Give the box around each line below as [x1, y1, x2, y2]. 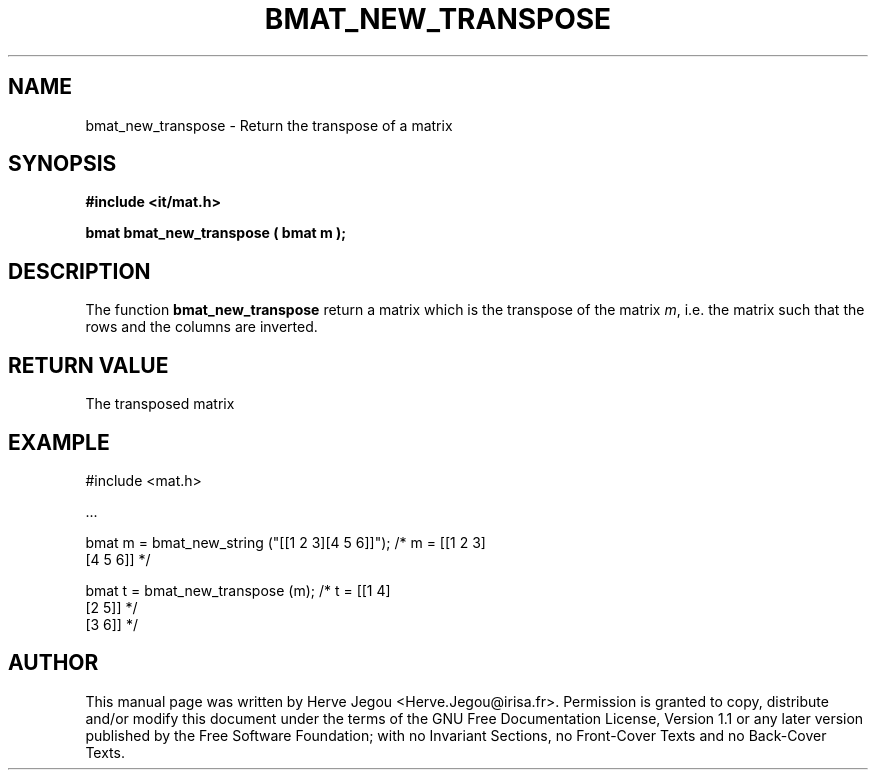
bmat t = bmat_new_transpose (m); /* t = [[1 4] [85, 581, 391, 599]
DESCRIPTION [8, 258, 151, 284]
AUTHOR [8, 650, 99, 676]
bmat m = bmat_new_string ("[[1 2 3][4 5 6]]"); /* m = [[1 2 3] [85, 533, 486, 551]
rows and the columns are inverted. [85, 318, 318, 336]
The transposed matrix [85, 395, 235, 413]
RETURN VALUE [8, 352, 169, 378]
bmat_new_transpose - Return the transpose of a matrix [85, 116, 453, 134]
